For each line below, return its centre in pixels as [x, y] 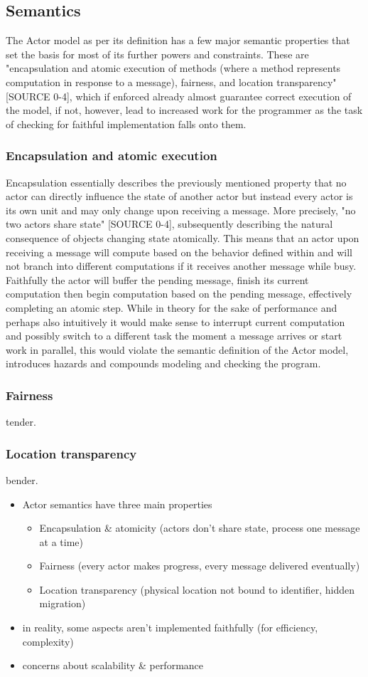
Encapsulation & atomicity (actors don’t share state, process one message [200, 528]
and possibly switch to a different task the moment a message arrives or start [174, 336]
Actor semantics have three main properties [117, 504]
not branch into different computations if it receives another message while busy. [181, 266]
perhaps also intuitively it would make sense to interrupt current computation [175, 321]
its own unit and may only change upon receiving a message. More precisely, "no [181, 210]
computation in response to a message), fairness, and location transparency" [171, 82]
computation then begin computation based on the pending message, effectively [179, 294]
